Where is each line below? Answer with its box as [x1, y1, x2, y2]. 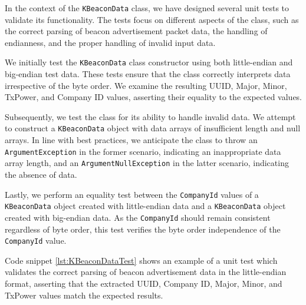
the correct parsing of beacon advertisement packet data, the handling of [5, 25, 268, 37]
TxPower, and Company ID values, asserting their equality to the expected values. [5, 91, 302, 103]
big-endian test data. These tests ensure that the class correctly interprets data [5, 68, 291, 80]
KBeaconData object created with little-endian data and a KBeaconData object [5, 200, 286, 212]
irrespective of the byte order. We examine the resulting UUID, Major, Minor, [5, 79, 287, 91]
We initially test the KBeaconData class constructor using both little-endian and [5, 56, 293, 68]
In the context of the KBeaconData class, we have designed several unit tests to [5, 2, 289, 14]
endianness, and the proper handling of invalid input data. [5, 36, 216, 48]
